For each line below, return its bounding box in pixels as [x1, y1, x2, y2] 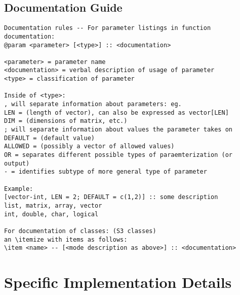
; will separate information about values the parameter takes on [4, 126, 233, 134]
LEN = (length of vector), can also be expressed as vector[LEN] [4, 109, 229, 116]
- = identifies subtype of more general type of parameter [4, 168, 207, 176]
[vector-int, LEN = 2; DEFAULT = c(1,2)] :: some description [4, 193, 218, 201]
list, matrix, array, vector [4, 202, 102, 209]
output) [4, 159, 30, 167]
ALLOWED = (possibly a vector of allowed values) [4, 143, 175, 150]
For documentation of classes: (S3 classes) [4, 227, 156, 235]
